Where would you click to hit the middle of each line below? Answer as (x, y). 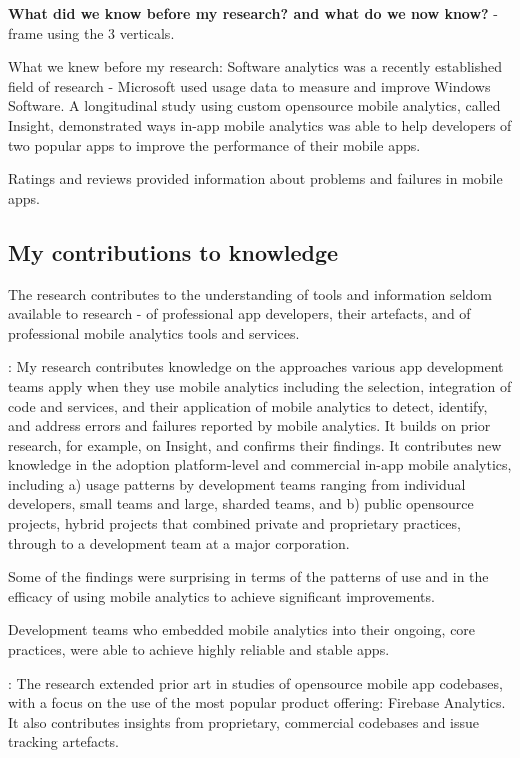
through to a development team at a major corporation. (179, 542)
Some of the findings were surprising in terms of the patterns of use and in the (248, 576)
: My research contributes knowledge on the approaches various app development (256, 366)
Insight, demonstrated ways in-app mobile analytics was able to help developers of (260, 124)
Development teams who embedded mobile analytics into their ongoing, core (242, 629)
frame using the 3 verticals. (91, 32)
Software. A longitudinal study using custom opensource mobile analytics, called (254, 105)
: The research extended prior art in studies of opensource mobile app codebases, (255, 682)
